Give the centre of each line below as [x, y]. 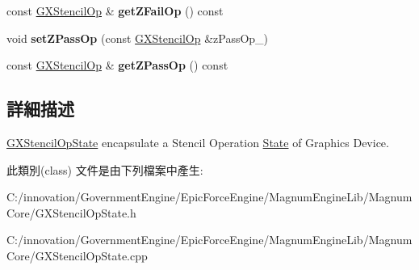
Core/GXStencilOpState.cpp [77, 255]
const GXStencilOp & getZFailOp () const [115, 11]
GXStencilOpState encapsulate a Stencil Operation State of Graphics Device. [198, 142]
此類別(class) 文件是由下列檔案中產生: [105, 169]
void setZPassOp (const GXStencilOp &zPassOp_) [138, 38]
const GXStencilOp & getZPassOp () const [117, 65]
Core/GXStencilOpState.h [71, 212]
